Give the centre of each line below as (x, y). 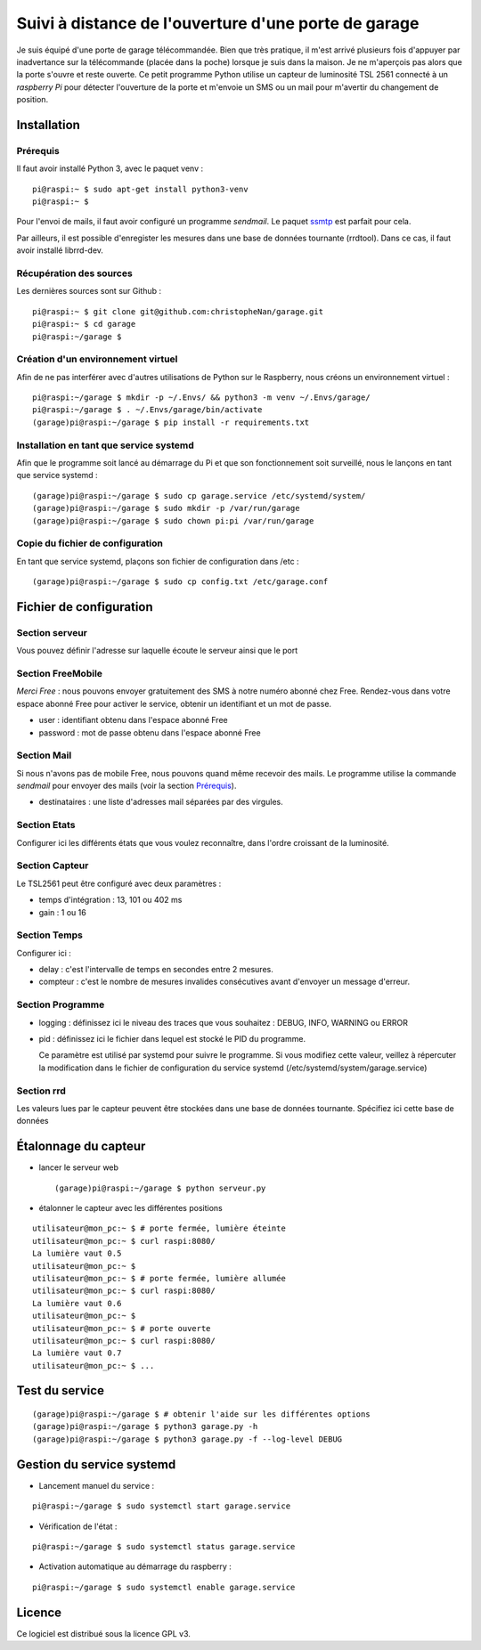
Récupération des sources (74, 273)
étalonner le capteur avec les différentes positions (130, 1207)
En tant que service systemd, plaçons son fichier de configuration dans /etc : (158, 561)
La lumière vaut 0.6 (77, 1303)
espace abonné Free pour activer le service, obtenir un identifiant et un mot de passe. (174, 703)
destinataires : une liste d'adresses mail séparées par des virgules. (161, 802)
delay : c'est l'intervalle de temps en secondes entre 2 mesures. (156, 970)
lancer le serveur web (79, 1167)
